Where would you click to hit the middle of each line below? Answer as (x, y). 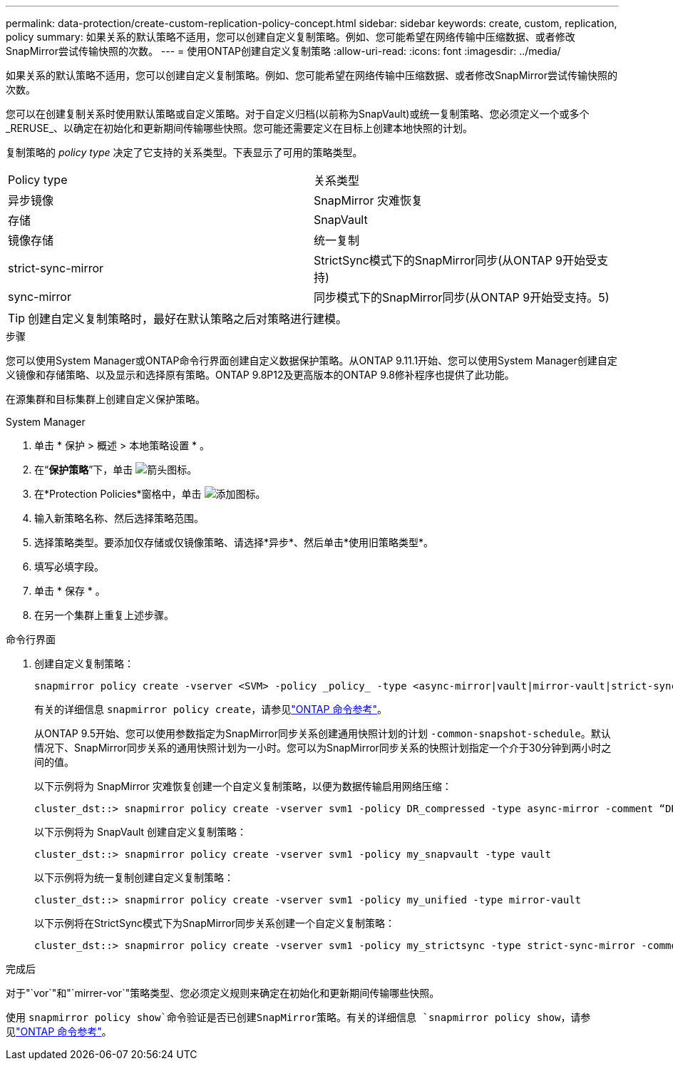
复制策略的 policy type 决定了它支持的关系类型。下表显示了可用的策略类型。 (184, 152)
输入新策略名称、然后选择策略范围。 (119, 518)
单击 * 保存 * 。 (70, 591)
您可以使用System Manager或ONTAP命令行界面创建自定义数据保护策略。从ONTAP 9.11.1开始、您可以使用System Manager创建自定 (312, 360)
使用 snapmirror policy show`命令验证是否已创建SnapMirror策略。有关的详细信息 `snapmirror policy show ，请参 (298, 1017)
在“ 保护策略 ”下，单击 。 (116, 470)
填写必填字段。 (69, 567)
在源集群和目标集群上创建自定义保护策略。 (106, 399)
